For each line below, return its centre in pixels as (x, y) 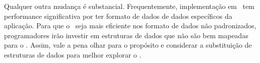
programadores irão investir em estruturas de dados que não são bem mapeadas (126, 35)
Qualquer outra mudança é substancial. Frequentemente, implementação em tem (129, 6)
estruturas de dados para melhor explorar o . (73, 54)
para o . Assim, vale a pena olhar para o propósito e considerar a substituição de (128, 45)
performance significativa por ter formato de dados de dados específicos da (118, 16)
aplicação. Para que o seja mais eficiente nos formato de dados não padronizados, (130, 26)
